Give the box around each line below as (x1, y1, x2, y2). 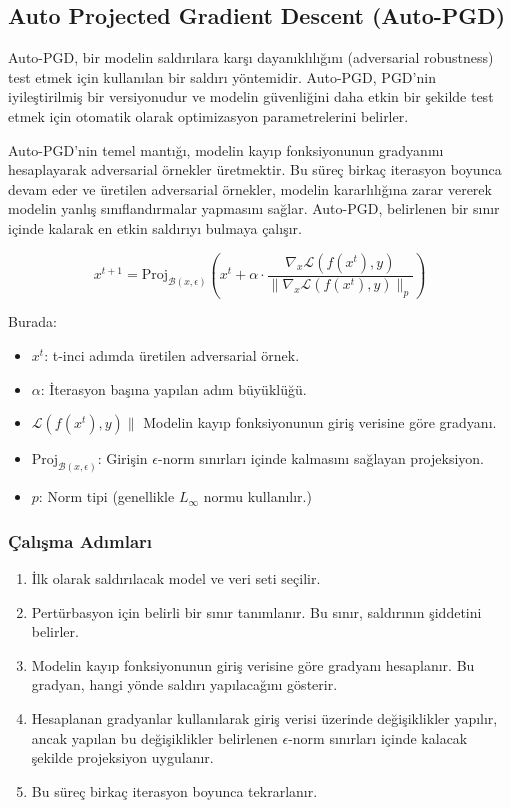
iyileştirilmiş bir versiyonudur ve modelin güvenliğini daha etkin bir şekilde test (8, 86, 494, 107)
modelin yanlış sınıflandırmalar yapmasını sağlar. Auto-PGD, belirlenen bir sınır (8, 198, 500, 219)
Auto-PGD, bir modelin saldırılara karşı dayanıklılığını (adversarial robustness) (8, 47, 494, 68)
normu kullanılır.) (203, 486, 312, 507)
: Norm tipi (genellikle (38, 486, 175, 507)
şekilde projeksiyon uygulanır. (31, 747, 214, 768)
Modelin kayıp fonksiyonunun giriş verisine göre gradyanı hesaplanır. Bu (31, 654, 475, 675)
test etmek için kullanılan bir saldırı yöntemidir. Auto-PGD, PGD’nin (8, 66, 436, 87)
